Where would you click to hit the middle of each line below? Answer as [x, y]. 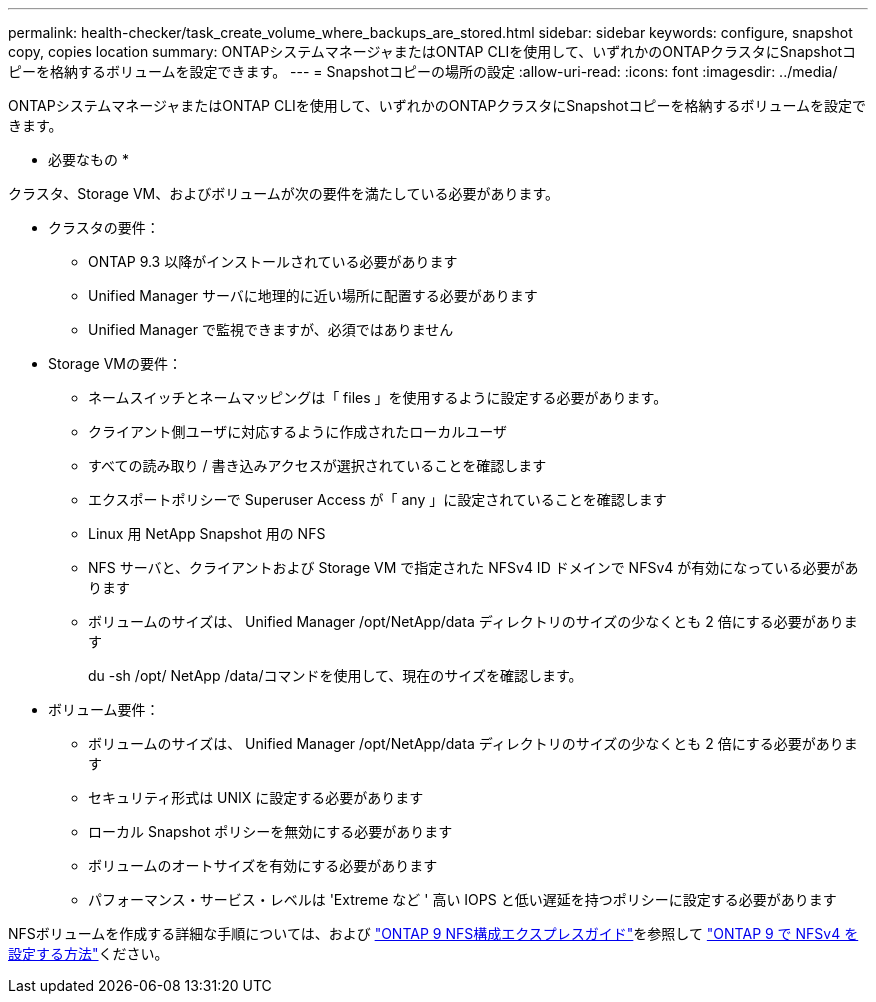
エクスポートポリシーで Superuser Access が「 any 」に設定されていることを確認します [377, 499]
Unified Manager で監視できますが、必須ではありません [271, 329]
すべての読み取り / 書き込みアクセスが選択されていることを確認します [317, 465]
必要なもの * [88, 159]
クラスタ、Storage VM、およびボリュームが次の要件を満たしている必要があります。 [284, 193]
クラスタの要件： [104, 227]
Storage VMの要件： [115, 363]
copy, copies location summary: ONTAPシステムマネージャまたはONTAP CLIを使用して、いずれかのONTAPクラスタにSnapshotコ [432, 51]
